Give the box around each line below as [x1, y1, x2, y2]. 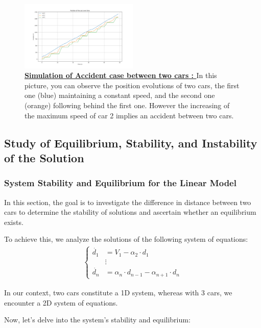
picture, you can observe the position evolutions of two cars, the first [25, 80, 240, 90]
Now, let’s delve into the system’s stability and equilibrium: [4, 314, 191, 325]
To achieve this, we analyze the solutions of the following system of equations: [4, 234, 248, 244]
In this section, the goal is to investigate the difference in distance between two [4, 196, 251, 207]
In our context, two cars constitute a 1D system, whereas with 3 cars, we [4, 287, 232, 297]
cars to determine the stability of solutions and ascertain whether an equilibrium [4, 207, 256, 217]
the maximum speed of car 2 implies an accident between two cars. [25, 110, 234, 120]
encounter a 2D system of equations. [4, 297, 118, 308]
